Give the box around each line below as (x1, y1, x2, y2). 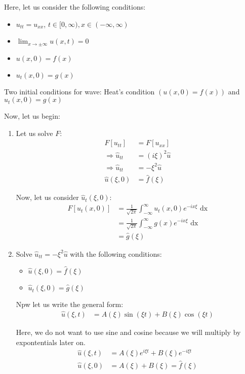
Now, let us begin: (4, 111, 60, 121)
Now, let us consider (16, 192, 79, 202)
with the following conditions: (70, 248, 162, 259)
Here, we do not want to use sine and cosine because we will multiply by (16, 326, 241, 337)
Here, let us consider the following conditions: (4, 2, 146, 12)
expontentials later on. (16, 336, 86, 347)
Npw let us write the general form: (16, 299, 124, 310)
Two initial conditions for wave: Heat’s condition (4, 86, 155, 96)
